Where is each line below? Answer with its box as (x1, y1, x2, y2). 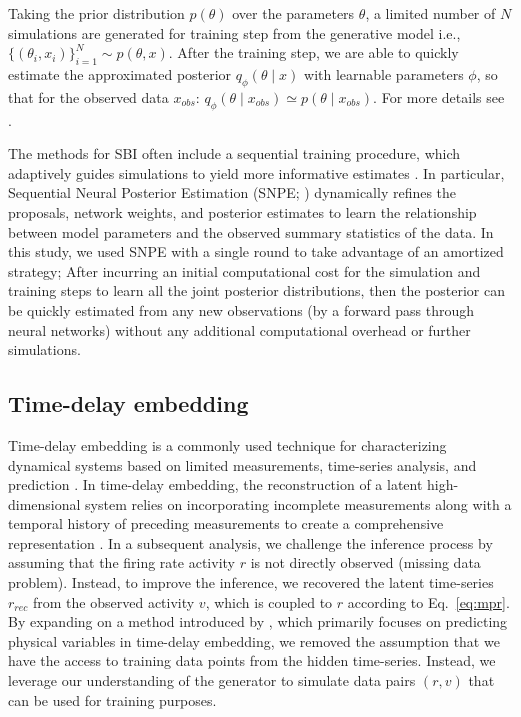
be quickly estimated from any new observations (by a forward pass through (8, 299, 475, 320)
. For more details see (373, 86, 505, 107)
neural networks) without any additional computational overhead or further (8, 319, 471, 340)
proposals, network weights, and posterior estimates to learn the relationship (8, 201, 477, 222)
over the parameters (232, 3, 355, 23)
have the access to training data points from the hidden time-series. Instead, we (8, 650, 496, 671)
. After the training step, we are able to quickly (168, 42, 459, 63)
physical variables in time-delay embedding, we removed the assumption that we (8, 630, 500, 651)
